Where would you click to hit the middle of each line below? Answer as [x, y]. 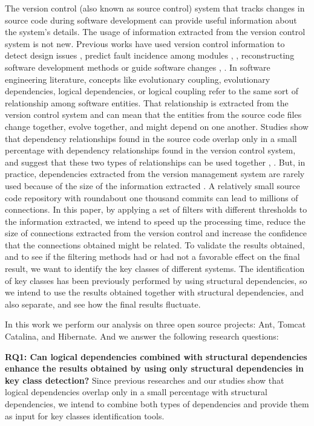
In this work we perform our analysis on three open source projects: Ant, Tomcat [155, 324]
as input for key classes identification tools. [85, 415]
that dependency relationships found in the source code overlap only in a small [151, 138]
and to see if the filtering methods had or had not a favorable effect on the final [152, 257]
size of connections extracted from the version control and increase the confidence [156, 233]
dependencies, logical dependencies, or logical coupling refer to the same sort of [152, 91]
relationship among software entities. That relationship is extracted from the [147, 102]
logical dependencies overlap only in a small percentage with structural [136, 392]
